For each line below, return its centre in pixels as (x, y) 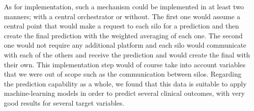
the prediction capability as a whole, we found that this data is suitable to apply (125, 83)
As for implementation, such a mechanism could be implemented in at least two (124, 6)
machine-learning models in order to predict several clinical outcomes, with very (125, 93)
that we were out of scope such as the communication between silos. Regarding (123, 74)
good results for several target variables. (64, 102)
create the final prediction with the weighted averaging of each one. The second (123, 35)
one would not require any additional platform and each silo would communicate (125, 45)
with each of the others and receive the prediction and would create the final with (127, 54)
